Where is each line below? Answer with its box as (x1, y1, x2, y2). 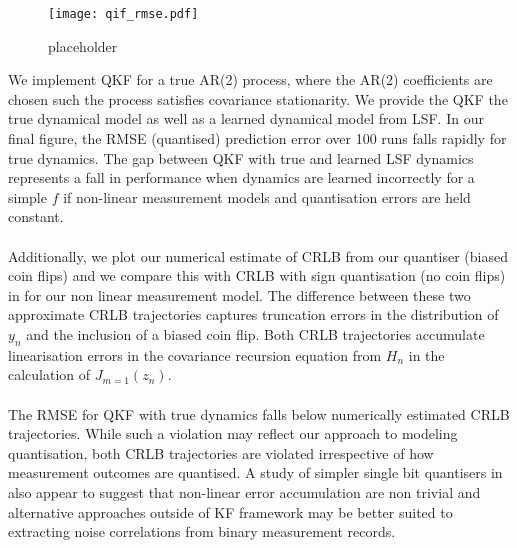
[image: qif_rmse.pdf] (48, 7, 199, 21)
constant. (8, 206, 64, 227)
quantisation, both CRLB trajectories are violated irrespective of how (8, 442, 434, 463)
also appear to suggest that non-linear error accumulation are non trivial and (8, 481, 481, 502)
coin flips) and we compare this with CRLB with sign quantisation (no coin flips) (8, 265, 506, 286)
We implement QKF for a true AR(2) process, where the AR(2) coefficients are (8, 69, 493, 90)
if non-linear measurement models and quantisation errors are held (63, 186, 471, 207)
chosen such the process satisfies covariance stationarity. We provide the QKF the (8, 88, 508, 109)
